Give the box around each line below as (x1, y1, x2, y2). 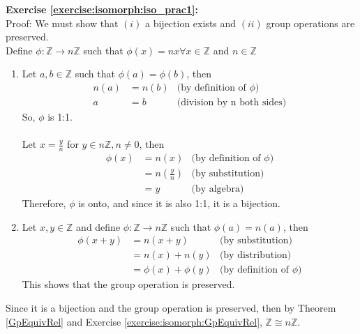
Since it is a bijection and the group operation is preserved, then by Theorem (6, 301, 336, 315)
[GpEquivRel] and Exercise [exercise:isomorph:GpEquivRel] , (6, 314, 262, 328)
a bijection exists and (145, 15, 237, 30)
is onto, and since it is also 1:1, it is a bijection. (78, 196, 280, 211)
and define (76, 219, 121, 234)
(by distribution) (219, 250, 292, 261)
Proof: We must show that (6, 15, 119, 30)
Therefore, (22, 196, 66, 211)
